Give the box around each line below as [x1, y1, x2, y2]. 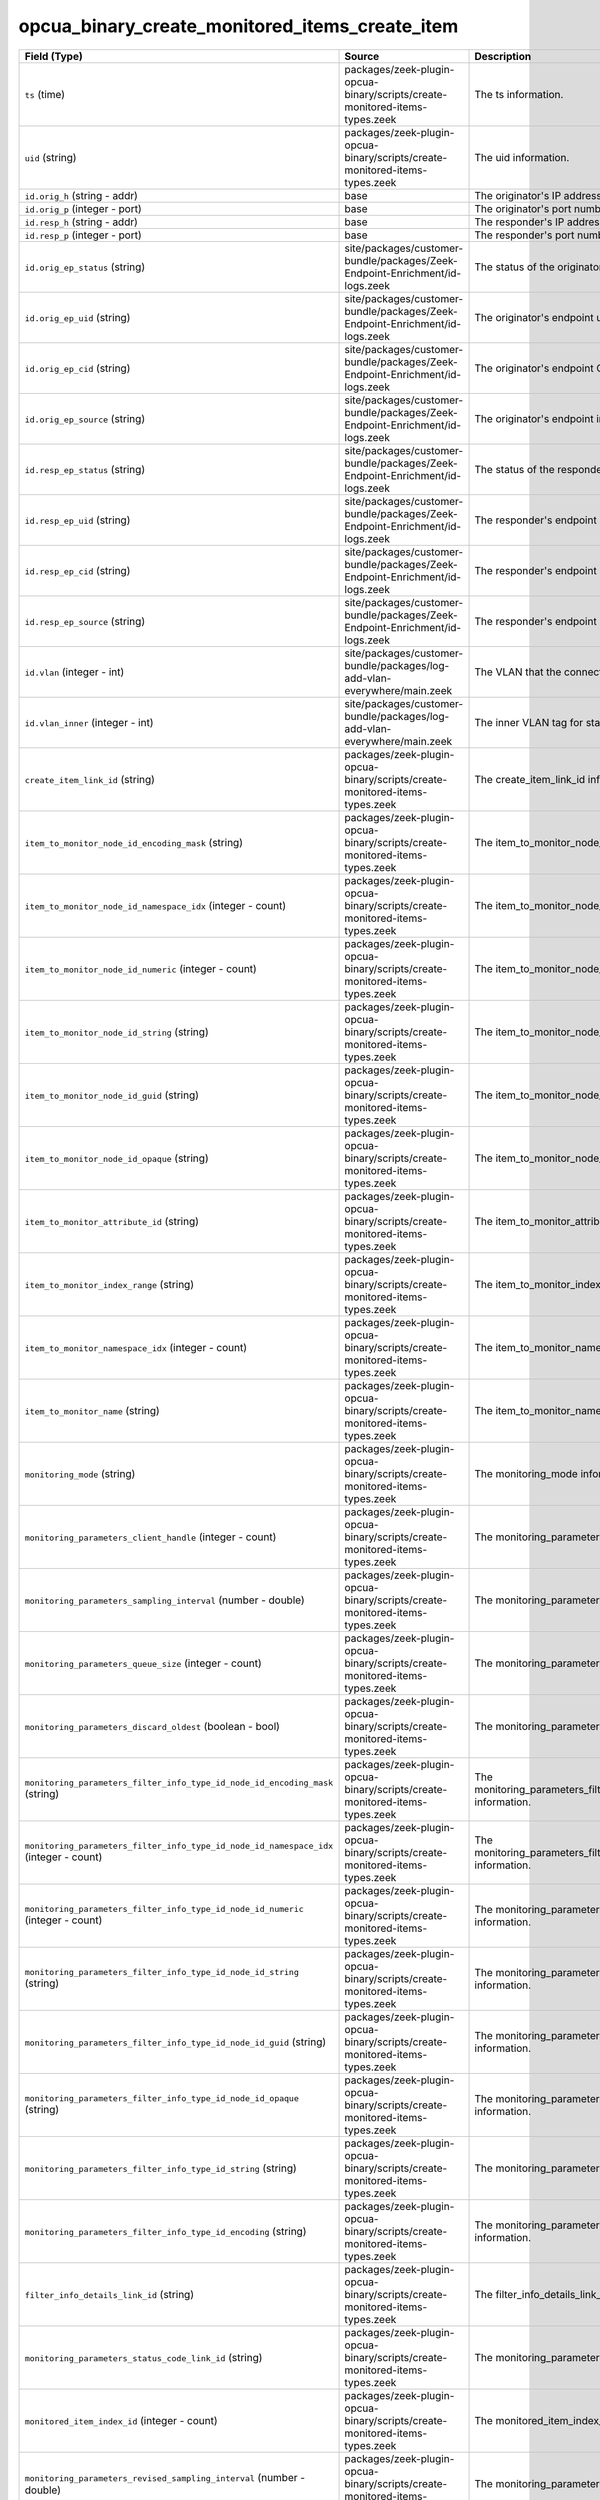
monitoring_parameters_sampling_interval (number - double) [24, 1593, 305, 1607]
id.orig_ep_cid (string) [24, 361, 131, 375]
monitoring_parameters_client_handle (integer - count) [24, 1530, 277, 1544]
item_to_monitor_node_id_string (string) [24, 1025, 209, 1039]
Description [474, 49, 532, 63]
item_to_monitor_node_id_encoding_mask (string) [24, 835, 244, 849]
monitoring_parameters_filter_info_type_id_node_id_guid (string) [24, 2035, 327, 2049]
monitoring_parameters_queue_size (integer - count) [24, 1656, 262, 1670]
